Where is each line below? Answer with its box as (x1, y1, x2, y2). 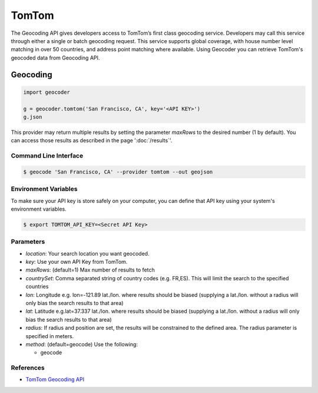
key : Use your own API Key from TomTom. (25, 258, 128, 266)
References (11, 363, 45, 372)
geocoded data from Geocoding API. (11, 54, 100, 61)
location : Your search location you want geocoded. (25, 250, 150, 257)
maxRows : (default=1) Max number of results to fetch (25, 266, 155, 274)
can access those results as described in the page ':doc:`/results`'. (11, 137, 173, 144)
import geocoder (23, 89, 71, 96)
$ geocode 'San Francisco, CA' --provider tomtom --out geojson (23, 168, 213, 175)
